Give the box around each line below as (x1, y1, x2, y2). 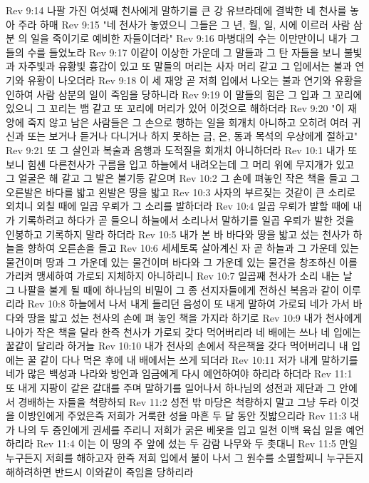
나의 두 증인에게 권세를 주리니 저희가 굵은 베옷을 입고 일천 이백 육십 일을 (18, 422, 343, 437)
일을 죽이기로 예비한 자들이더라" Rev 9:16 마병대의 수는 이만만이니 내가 (31, 31, 347, 46)
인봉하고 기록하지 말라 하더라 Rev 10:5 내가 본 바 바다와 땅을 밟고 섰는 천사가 (6, 226, 350, 241)
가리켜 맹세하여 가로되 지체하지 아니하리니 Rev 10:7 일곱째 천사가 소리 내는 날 (6, 268, 353, 283)
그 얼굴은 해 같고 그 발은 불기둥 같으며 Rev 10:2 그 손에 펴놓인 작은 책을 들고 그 (6, 171, 360, 185)
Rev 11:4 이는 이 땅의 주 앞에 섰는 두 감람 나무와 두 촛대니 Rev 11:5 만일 (36, 436, 358, 451)
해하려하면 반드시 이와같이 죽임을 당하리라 (6, 464, 194, 479)
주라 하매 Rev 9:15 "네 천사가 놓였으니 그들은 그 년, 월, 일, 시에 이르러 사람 (18, 16, 350, 31)
